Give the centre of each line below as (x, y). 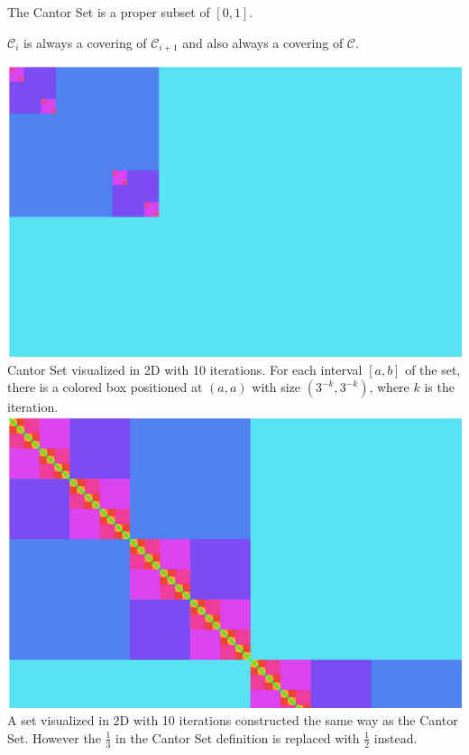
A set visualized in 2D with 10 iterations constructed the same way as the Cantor (233, 720)
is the (439, 387)
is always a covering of (85, 42)
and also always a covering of (263, 42)
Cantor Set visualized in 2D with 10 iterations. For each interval (185, 369)
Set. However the (54, 737)
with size (276, 387)
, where (389, 387)
